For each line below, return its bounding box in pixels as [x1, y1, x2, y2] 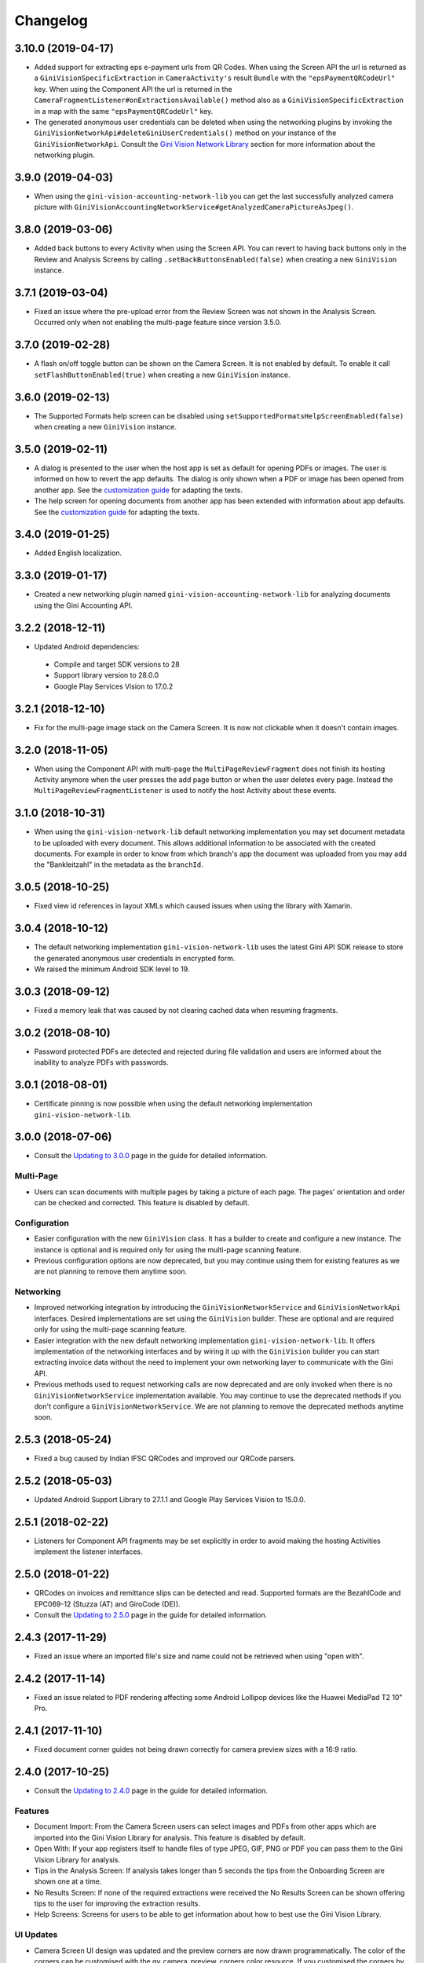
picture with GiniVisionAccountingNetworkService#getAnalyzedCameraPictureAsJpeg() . [34, 203, 354, 212]
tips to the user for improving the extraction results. [34, 1899, 200, 1908]
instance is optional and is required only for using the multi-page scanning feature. [34, 1245, 302, 1254]
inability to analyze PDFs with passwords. [34, 1058, 169, 1067]
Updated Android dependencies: [34, 642, 141, 651]
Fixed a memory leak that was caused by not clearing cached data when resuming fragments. [34, 1005, 338, 1014]
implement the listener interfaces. [34, 1547, 143, 1556]
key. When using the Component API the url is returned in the [34, 84, 232, 93]
